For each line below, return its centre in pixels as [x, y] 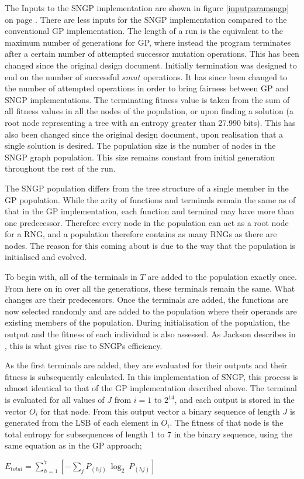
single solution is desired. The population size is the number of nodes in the [140, 146]
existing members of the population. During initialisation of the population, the [147, 322]
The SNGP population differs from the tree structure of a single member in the [147, 188]
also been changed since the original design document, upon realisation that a [144, 134]
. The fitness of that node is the [227, 422]
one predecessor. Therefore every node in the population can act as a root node [147, 222]
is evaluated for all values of [55, 399]
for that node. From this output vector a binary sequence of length [160, 411]
